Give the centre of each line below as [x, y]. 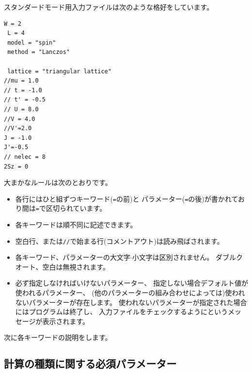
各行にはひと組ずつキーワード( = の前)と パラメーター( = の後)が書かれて [126, 198]
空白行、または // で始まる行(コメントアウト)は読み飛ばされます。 [119, 241]
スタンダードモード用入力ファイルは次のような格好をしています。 [109, 7]
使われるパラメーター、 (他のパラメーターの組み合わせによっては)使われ [130, 293]
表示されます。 [66, 321]
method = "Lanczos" [39, 52]
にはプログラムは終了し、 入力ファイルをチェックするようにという [122, 312]
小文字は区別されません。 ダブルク [187, 257]
